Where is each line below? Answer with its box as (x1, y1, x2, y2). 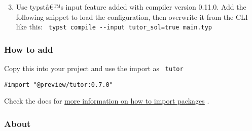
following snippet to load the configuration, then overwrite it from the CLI (16, 11, 248, 22)
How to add (4, 43, 53, 55)
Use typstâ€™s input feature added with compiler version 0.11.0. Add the (16, 2, 246, 12)
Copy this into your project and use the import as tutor (4, 63, 184, 74)
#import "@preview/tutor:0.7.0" (4, 81, 113, 88)
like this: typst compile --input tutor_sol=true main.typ (16, 21, 212, 32)
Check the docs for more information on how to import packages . (4, 95, 209, 106)
